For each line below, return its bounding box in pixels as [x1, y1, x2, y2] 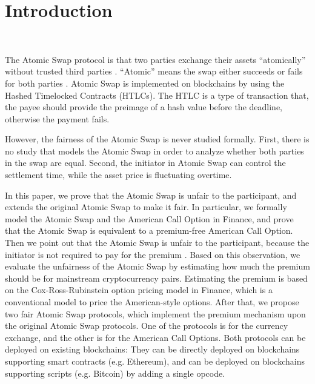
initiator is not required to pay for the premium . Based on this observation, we [5, 248, 300, 260]
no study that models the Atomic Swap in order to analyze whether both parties [5, 144, 304, 157]
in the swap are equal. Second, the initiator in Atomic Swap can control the [5, 156, 286, 169]
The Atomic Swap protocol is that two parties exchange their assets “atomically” [5, 53, 306, 65]
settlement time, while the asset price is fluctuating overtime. [5, 168, 232, 181]
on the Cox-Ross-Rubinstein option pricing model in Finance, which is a [5, 283, 273, 296]
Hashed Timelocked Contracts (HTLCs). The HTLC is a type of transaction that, [5, 88, 309, 101]
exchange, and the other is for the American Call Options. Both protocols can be [5, 331, 306, 343]
